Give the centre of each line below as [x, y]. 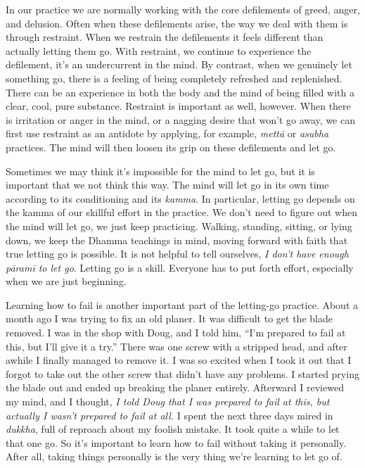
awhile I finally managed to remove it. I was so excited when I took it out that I [179, 360]
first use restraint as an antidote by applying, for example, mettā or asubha [167, 133]
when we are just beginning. [66, 281]
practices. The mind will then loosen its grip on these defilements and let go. [171, 147]
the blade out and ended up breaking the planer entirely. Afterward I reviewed [175, 387]
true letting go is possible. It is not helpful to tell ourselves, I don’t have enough [177, 254]
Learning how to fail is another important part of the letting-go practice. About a [182, 304]
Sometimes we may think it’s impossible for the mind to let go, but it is [160, 171]
